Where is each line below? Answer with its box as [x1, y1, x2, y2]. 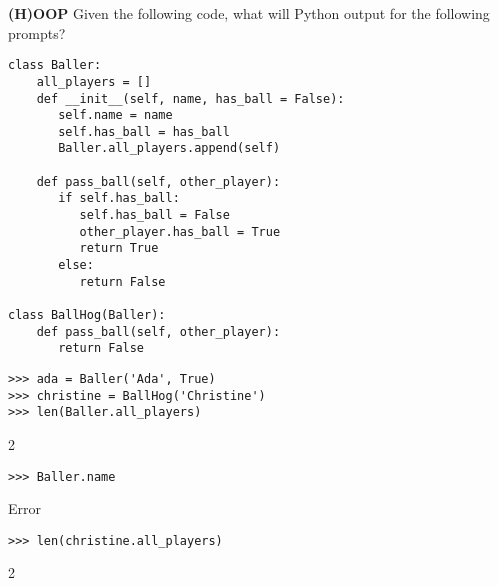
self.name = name [58, 108, 173, 123]
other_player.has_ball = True [79, 224, 281, 239]
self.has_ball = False [79, 208, 230, 223]
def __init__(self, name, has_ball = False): [36, 91, 345, 106]
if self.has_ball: [58, 191, 180, 206]
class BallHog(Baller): [8, 308, 166, 323]
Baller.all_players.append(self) [58, 141, 281, 156]
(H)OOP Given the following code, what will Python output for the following [8, 3, 490, 23]
